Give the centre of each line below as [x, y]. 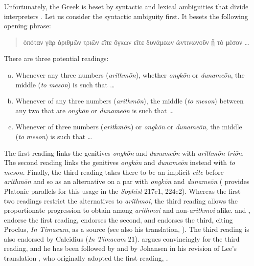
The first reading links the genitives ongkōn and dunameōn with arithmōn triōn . [124, 153]
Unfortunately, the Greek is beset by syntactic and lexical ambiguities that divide [126, 6]
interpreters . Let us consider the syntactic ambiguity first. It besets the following [126, 16]
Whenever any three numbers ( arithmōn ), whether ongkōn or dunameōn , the [130, 74]
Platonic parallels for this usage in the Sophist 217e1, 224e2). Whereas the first [122, 191]
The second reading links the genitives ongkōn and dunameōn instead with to [120, 162]
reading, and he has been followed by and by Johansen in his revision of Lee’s [120, 248]
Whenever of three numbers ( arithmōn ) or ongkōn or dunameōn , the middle [129, 127]
